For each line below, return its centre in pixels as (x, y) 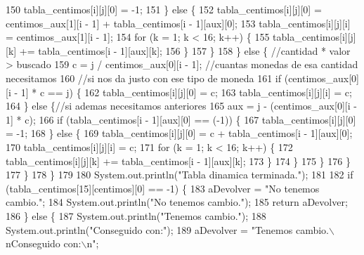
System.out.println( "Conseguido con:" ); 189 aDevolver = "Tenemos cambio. (167, 229)
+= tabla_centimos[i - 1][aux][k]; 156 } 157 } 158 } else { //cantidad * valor (185, 50)
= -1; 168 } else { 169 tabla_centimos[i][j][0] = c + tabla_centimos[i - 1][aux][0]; (179, 133)
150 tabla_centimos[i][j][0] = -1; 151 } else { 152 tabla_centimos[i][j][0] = (164, 9)
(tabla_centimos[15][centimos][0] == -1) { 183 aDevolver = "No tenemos (163, 188)
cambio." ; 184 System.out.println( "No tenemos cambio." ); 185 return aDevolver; (177, 202)
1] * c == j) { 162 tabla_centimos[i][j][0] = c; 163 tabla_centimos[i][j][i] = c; (186, 92)
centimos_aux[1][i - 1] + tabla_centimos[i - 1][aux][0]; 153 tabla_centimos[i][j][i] (178, 23)
